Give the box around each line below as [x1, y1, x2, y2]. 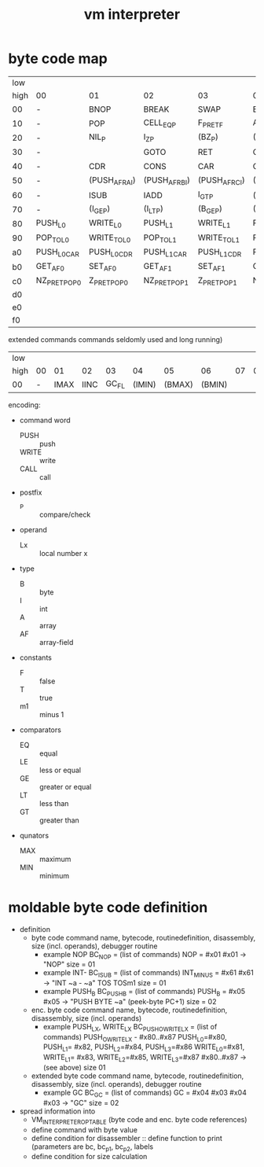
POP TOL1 [143, 232, 177, 245]
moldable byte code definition [8, 898, 208, 916]
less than [38, 798, 69, 808]
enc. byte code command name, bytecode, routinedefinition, [31, 1005, 228, 1014]
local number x [38, 548, 88, 558]
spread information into [19, 1106, 96, 1116]
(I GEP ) [89, 203, 111, 215]
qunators [19, 830, 49, 840]
